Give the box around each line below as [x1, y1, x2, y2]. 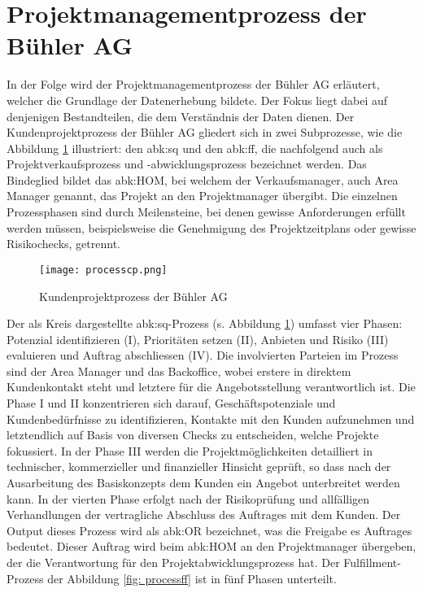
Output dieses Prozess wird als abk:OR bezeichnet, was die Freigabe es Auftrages [7, 521, 412, 538]
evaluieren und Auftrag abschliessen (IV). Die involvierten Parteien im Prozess [7, 347, 399, 364]
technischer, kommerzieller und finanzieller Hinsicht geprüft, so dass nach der [7, 458, 391, 475]
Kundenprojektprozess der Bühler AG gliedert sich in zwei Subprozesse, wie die [7, 124, 403, 141]
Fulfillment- [343, 554, 401, 570]
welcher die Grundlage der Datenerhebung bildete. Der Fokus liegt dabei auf [7, 91, 388, 108]
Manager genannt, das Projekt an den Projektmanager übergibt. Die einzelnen [7, 187, 398, 204]
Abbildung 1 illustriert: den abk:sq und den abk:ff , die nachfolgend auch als [7, 139, 383, 156]
